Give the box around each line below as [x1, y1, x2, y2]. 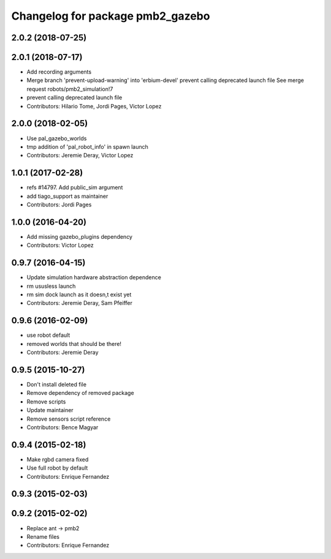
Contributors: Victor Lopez [26, 242, 94, 249]
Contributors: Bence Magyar [26, 423, 99, 431]
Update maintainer [26, 407, 74, 414]
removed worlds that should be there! [26, 340, 122, 347]
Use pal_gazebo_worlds [26, 135, 87, 142]
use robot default [26, 331, 70, 339]
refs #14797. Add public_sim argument [26, 184, 123, 191]
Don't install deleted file [26, 380, 87, 388]
